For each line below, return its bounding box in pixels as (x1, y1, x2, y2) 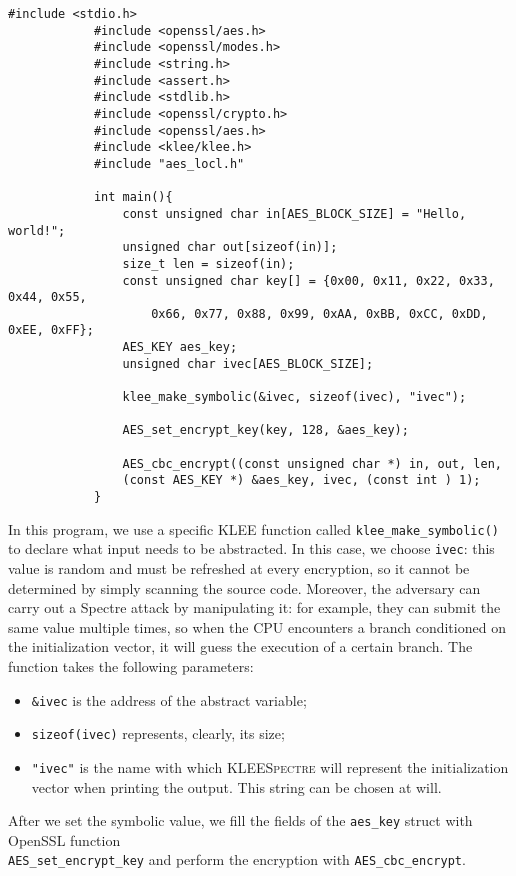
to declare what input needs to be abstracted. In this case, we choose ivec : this (8, 538, 495, 559)
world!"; (8, 223, 66, 238)
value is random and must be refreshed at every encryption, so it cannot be (8, 558, 470, 578)
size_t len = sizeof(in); (122, 256, 295, 271)
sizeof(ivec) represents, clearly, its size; (31, 723, 285, 744)
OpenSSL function (8, 829, 121, 850)
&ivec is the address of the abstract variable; (31, 689, 307, 710)
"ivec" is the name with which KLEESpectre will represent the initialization (31, 756, 509, 777)
